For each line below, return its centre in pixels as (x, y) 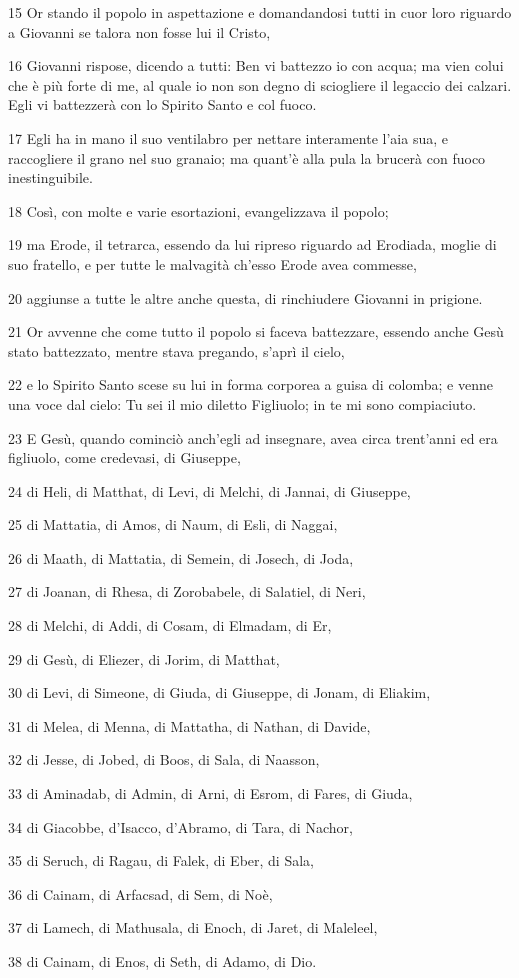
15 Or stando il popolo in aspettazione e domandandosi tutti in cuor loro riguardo (260, 12)
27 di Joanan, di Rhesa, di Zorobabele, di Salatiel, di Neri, (187, 591)
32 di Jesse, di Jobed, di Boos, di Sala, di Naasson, (164, 759)
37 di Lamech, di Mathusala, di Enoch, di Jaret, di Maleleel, (193, 927)
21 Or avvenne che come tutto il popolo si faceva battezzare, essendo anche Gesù (256, 331)
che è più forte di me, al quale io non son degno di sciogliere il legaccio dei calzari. (260, 84)
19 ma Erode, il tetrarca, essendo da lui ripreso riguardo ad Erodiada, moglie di (252, 244)
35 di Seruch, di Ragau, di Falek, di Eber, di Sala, (161, 860)
